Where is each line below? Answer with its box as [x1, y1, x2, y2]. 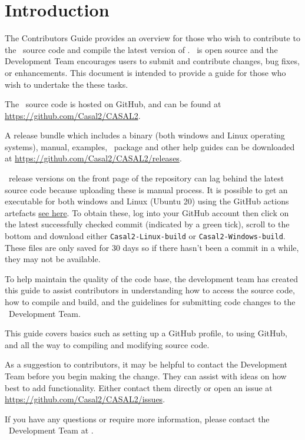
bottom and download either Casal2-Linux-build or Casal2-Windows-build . [5, 230, 286, 242]
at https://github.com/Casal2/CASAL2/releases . [5, 152, 182, 164]
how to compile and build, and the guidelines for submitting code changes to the [5, 296, 296, 308]
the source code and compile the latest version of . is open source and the [5, 43, 278, 55]
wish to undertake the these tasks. [5, 78, 128, 90]
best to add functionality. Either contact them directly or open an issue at [5, 381, 273, 393]
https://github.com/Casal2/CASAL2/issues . [5, 393, 165, 405]
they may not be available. [5, 253, 101, 265]
